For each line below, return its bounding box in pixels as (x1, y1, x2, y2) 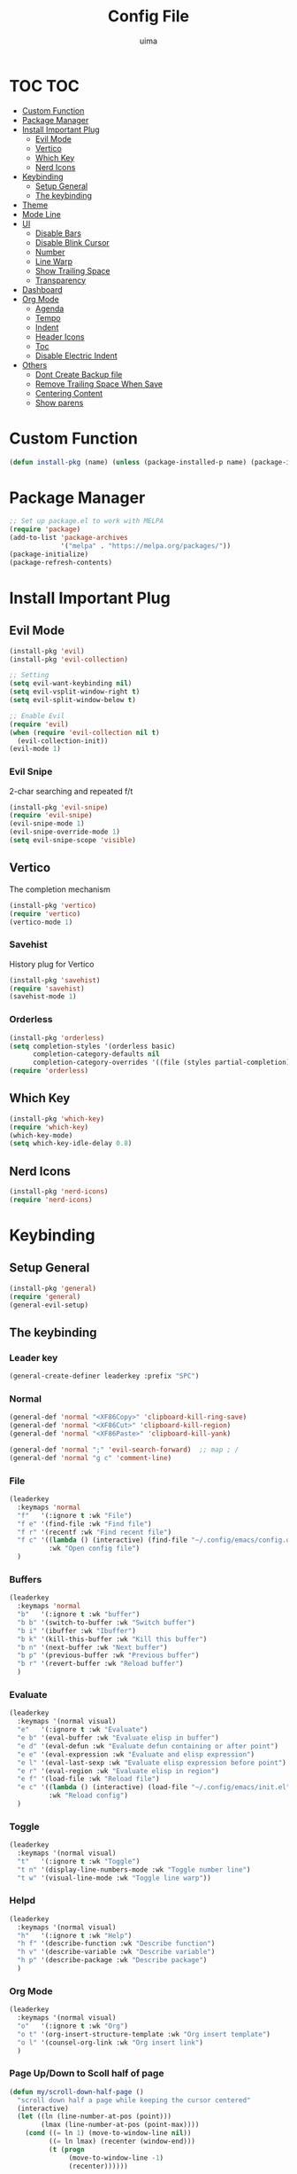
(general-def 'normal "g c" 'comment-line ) (9, 1453, 172, 1462)
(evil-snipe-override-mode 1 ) (9, 827, 121, 837)
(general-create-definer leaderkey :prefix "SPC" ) (9, 1372, 200, 1380)
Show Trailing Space (34, 265, 110, 276)
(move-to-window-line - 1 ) (68, 2153, 164, 2162)
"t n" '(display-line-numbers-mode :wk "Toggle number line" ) (17, 1865, 251, 1874)
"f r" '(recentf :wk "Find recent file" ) (17, 1528, 172, 1537)
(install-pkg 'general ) (9, 1284, 97, 1293)
